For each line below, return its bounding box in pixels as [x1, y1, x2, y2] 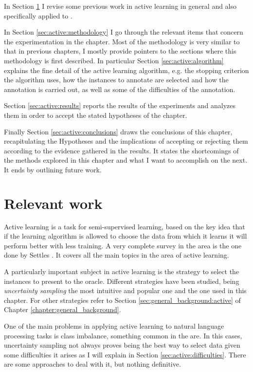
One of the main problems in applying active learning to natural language [4, 320, 224, 331]
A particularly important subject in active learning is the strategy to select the [4, 266, 239, 276]
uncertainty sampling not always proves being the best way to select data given [4, 340, 240, 350]
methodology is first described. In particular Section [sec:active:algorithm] [4, 55, 224, 65]
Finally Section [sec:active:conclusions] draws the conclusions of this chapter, [4, 126, 233, 136]
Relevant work [4, 193, 103, 213]
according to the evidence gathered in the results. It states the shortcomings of [4, 145, 239, 155]
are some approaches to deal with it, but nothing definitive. [4, 359, 181, 369]
